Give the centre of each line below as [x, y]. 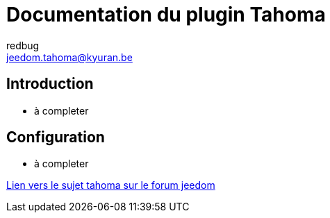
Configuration [56, 137]
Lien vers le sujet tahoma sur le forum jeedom [111, 185]
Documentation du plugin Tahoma [166, 15]
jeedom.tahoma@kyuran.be [69, 57]
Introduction [50, 84]
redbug [23, 45]
